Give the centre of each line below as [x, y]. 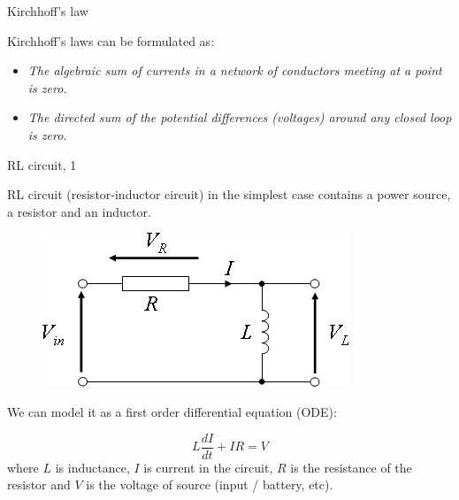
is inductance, [92, 467]
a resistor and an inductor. [79, 211]
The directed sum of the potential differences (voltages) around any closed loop [240, 117]
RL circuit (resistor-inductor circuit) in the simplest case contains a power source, [229, 194]
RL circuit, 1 [42, 164]
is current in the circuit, [208, 467]
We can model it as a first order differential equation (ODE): [172, 411]
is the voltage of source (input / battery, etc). [210, 485]
